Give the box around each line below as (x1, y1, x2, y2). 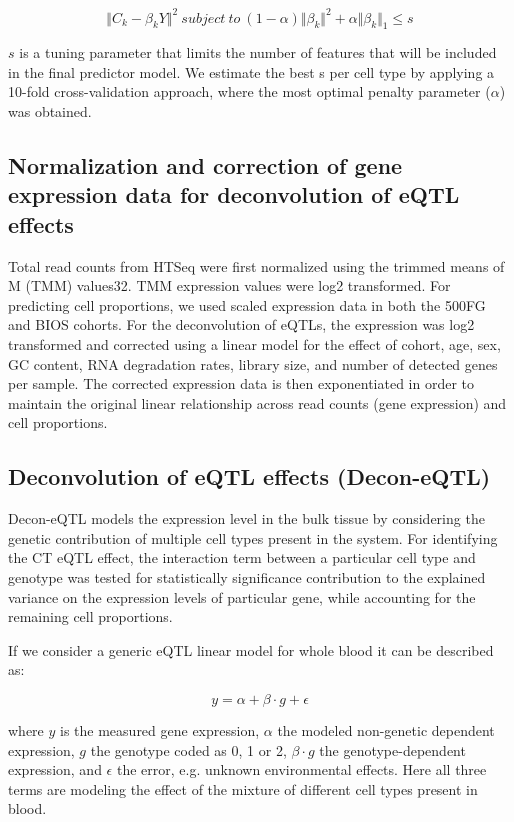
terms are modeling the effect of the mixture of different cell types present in (8, 778, 478, 799)
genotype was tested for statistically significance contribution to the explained (8, 566, 486, 587)
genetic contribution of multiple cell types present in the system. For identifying (8, 527, 498, 548)
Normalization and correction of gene (8, 150, 403, 181)
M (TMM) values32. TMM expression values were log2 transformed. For (8, 275, 451, 296)
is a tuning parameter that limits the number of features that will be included (19, 42, 497, 63)
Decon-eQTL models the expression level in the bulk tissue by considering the (8, 508, 485, 529)
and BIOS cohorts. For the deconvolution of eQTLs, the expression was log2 (8, 314, 475, 335)
